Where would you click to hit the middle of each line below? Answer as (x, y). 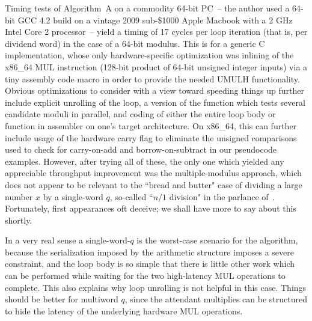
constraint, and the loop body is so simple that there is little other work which (150, 264)
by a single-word (73, 196)
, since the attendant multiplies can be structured (216, 299)
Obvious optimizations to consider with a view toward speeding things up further (154, 90)
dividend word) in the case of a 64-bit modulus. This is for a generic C (135, 43)
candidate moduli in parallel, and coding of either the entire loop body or (140, 114)
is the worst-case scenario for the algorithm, (217, 240)
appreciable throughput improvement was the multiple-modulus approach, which (153, 173)
